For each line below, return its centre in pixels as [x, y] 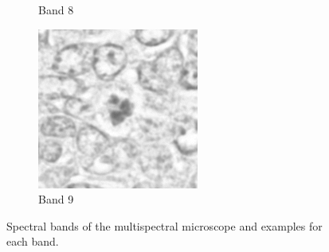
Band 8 [56, 10]
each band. [33, 241]
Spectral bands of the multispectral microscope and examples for [164, 225]
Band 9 [56, 199]
